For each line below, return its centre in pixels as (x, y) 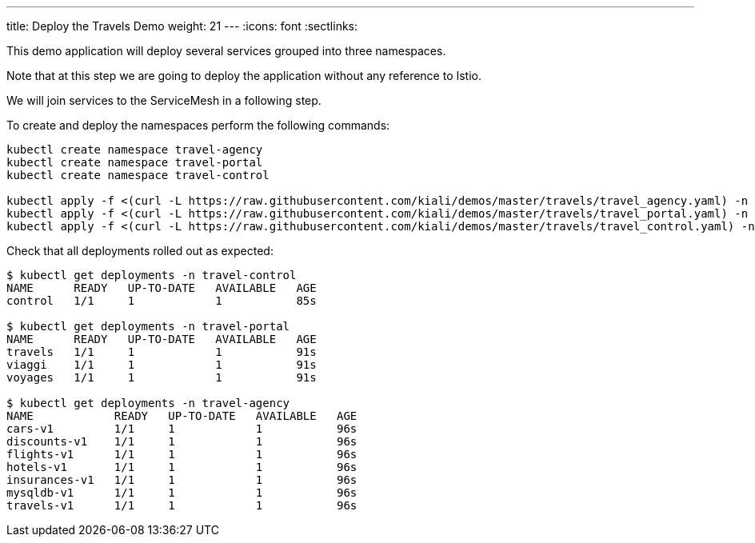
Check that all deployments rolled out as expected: (140, 251)
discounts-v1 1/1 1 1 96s (182, 441)
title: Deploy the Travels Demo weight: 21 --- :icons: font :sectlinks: (182, 26)
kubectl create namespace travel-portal (135, 162)
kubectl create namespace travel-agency (135, 150)
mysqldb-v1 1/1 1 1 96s (182, 493)
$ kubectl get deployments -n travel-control (152, 275)
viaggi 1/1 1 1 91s (162, 365)
